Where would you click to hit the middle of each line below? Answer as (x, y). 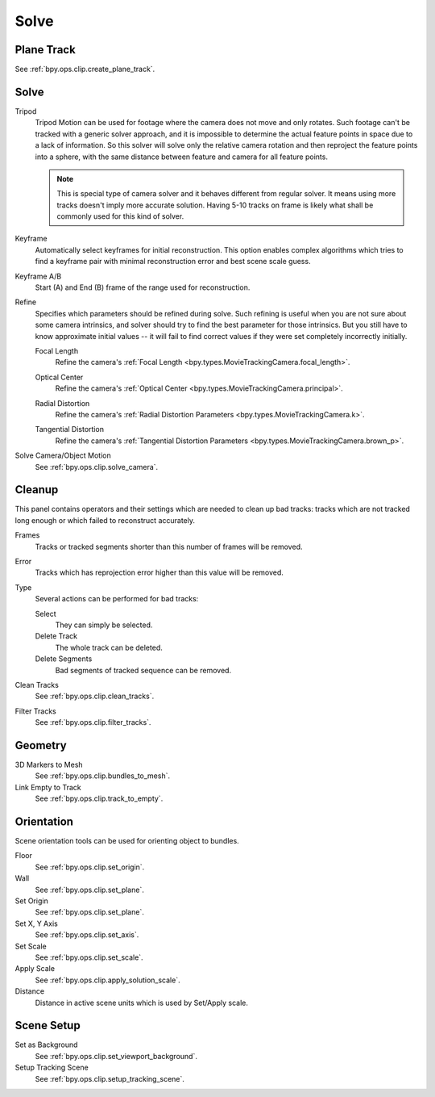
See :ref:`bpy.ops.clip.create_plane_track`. (85, 69)
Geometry (41, 745)
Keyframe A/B (38, 276)
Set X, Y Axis (36, 923)
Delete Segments (64, 659)
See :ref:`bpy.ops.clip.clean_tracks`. (95, 696)
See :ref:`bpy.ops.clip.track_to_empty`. (99, 798)
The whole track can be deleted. (109, 647)
